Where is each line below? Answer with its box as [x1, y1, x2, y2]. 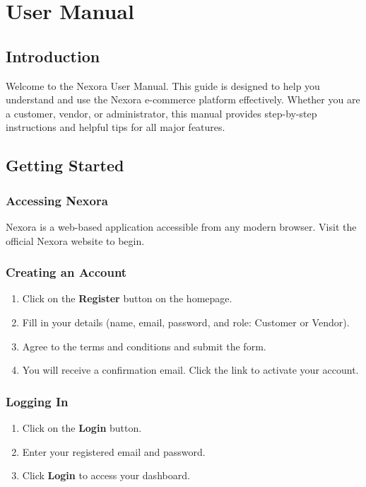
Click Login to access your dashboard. [22, 468, 190, 483]
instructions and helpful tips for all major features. [6, 120, 225, 134]
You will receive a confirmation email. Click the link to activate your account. [22, 362, 359, 377]
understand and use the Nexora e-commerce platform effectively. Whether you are [6, 92, 360, 107]
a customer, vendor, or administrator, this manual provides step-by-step [6, 105, 317, 120]
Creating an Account [6, 263, 127, 281]
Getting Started [6, 154, 124, 176]
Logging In [6, 392, 69, 410]
